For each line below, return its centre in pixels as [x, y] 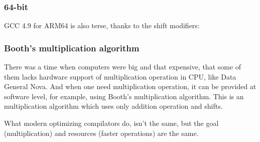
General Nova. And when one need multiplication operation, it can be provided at [130, 86]
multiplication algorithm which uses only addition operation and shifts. [113, 106]
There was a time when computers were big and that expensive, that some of [123, 67]
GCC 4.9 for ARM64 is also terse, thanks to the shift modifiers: [102, 25]
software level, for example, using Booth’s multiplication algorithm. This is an [124, 96]
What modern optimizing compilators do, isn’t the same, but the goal [111, 123]
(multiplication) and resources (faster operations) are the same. [101, 133]
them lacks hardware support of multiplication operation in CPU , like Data [120, 76]
